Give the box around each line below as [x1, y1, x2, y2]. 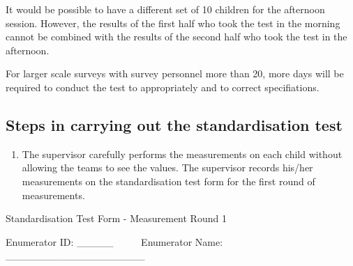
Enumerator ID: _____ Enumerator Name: [6, 234, 223, 249]
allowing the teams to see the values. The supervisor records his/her [22, 160, 313, 175]
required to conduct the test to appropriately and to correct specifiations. [6, 79, 320, 94]
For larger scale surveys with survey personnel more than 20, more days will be [6, 66, 344, 81]
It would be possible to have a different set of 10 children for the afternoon [6, 2, 325, 16]
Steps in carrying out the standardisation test [6, 114, 343, 135]
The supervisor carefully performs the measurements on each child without [22, 146, 343, 161]
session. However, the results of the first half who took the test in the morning [6, 15, 340, 30]
